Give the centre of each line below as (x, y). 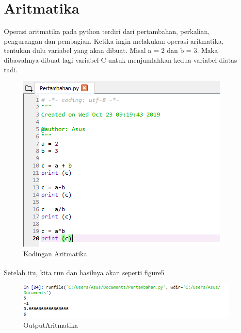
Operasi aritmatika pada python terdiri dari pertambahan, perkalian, (107, 31)
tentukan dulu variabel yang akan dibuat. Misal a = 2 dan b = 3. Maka (111, 50)
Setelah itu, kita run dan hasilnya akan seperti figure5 (84, 272)
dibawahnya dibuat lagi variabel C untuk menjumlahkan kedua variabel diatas (120, 59)
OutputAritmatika (51, 325)
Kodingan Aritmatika (55, 253)
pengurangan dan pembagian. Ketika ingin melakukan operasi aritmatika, (114, 41)
